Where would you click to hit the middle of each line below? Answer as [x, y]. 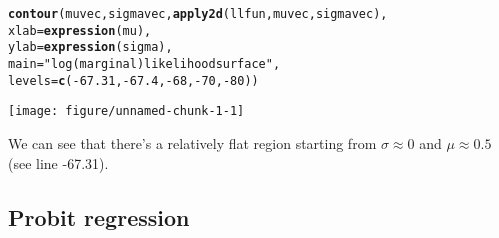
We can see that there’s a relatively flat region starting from [192, 142]
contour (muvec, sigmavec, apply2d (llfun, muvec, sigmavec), [198, 14]
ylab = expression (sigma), [90, 47]
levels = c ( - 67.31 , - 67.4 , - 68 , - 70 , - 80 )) [133, 80]
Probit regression [99, 216]
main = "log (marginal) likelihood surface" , [144, 63]
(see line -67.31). [58, 162]
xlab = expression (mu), [80, 30]
